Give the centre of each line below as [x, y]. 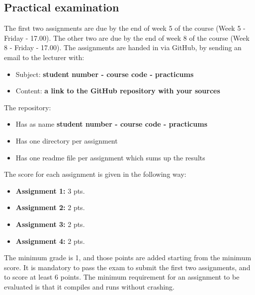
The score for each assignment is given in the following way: [95, 174]
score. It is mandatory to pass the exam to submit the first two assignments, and [127, 267]
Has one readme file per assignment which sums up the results [110, 157]
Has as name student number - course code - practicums [111, 124]
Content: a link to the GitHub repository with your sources [118, 91]
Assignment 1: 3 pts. [50, 190]
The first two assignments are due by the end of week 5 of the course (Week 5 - [125, 28]
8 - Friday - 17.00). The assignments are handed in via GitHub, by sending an [123, 47]
